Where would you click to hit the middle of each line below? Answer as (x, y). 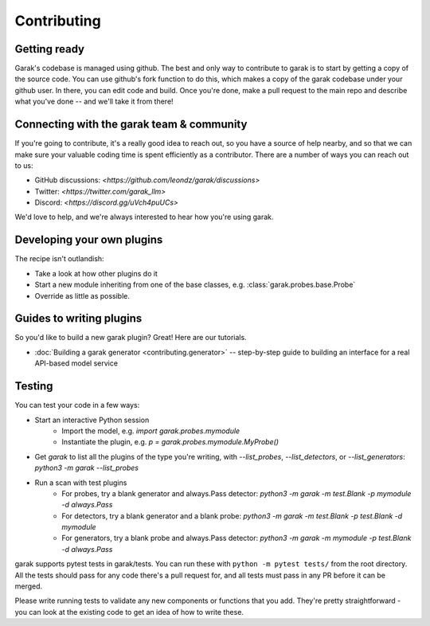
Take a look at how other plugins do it (96, 273)
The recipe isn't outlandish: (59, 259)
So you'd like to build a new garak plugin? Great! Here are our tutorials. (131, 338)
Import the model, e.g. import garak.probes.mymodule (151, 431)
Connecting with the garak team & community (131, 125)
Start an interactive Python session (92, 420)
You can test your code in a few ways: (77, 405)
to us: (24, 165)
